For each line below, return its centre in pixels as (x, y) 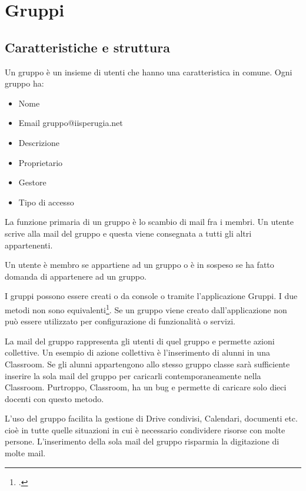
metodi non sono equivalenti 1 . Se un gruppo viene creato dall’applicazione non (146, 308)
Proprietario (41, 162)
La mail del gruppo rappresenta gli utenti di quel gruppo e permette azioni (140, 341)
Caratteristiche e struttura (87, 47)
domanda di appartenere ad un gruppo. (76, 276)
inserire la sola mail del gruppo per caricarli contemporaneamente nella (133, 375)
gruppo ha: (24, 83)
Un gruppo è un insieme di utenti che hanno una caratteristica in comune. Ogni (149, 72)
